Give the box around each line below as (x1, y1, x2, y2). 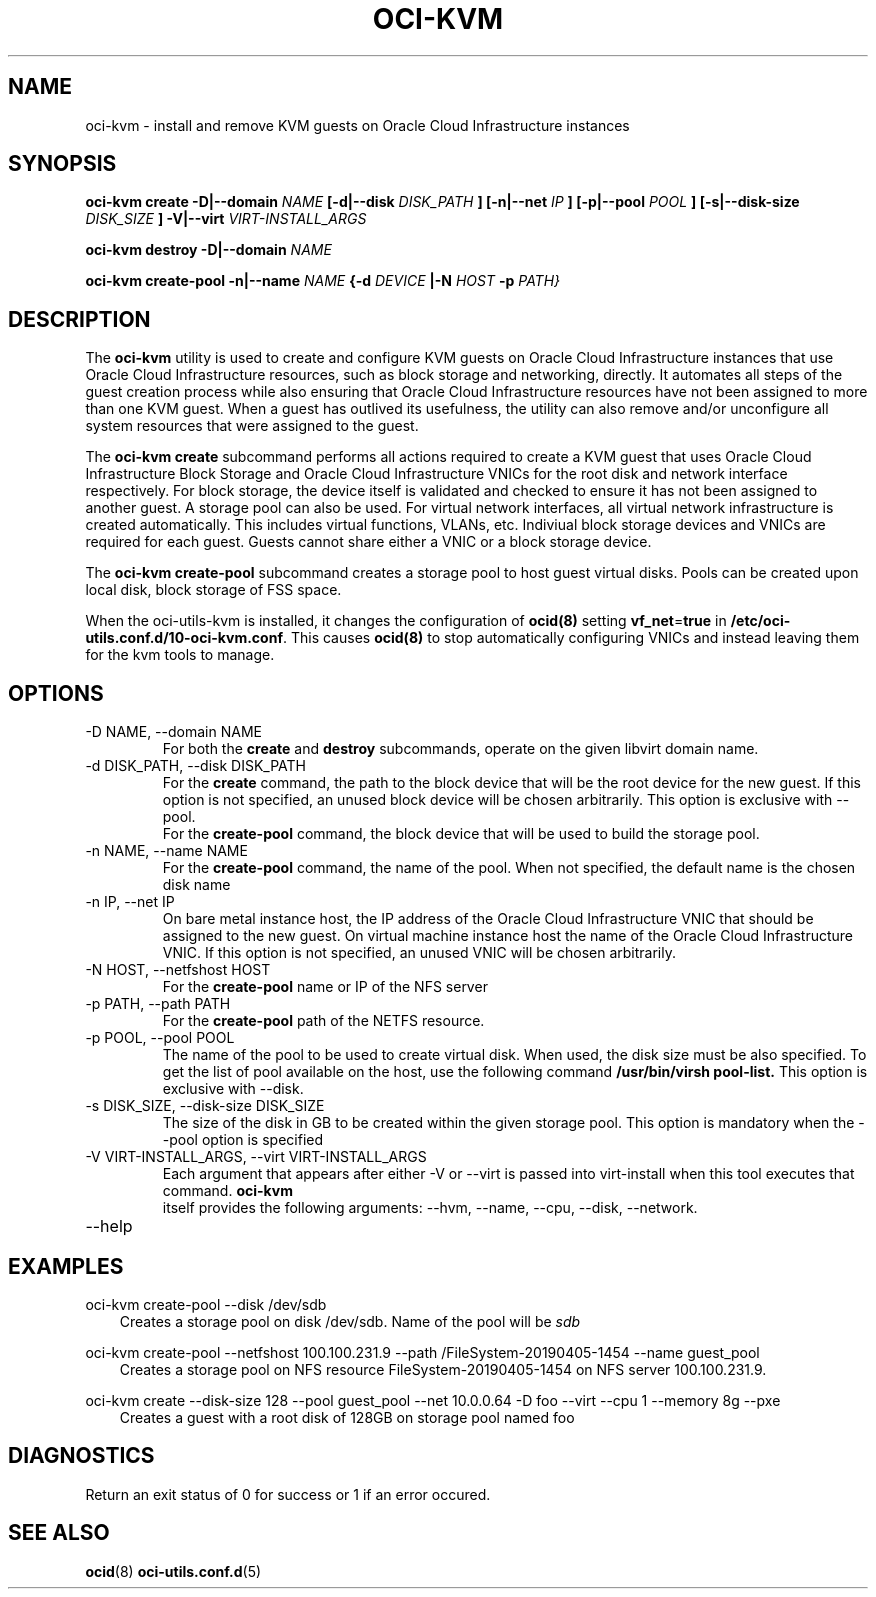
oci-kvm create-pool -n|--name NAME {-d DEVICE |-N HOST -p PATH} (85, 272, 561, 290)
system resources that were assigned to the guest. (85, 417, 419, 435)
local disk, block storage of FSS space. (85, 581, 342, 599)
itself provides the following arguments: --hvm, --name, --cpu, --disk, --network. (162, 1199, 698, 1217)
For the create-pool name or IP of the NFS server (162, 978, 488, 996)
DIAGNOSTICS (8, 1443, 155, 1469)
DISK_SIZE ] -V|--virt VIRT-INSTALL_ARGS (85, 210, 367, 228)
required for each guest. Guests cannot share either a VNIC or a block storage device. (85, 533, 652, 551)
